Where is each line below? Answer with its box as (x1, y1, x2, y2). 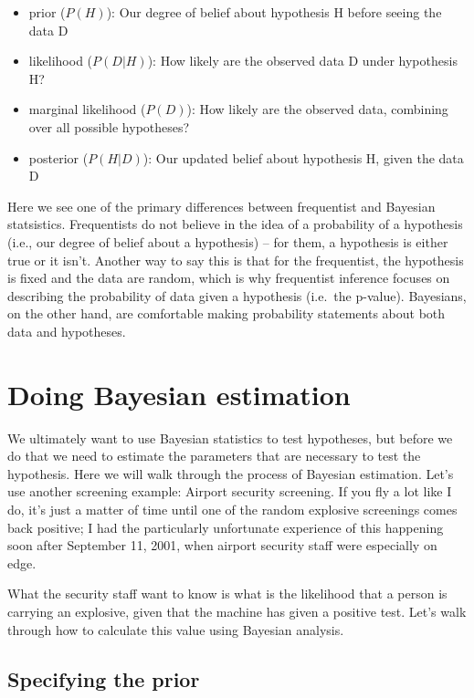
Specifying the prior (7, 664, 200, 693)
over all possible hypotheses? (28, 117, 190, 136)
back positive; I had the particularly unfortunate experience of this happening (7, 517, 444, 537)
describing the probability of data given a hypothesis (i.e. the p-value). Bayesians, (7, 286, 467, 305)
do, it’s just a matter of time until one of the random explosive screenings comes (7, 500, 458, 518)
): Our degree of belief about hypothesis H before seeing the (106, 3, 442, 21)
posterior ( (28, 148, 89, 167)
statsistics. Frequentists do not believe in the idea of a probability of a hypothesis (7, 214, 463, 234)
